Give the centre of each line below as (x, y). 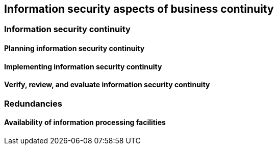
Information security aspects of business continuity (139, 9)
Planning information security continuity (74, 48)
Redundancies (33, 103)
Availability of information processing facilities (85, 122)
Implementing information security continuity (83, 66)
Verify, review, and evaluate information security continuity (107, 85)
